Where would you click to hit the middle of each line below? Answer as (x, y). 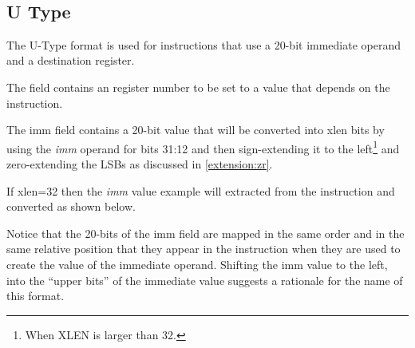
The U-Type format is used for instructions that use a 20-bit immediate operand (204, 44)
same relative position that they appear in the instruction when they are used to (204, 249)
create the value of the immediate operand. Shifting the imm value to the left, (197, 264)
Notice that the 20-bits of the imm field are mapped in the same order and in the (206, 233)
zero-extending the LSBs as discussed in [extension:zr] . (140, 163)
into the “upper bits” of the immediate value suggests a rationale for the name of (205, 280)
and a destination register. (71, 60)
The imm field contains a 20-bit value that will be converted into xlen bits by (196, 130)
